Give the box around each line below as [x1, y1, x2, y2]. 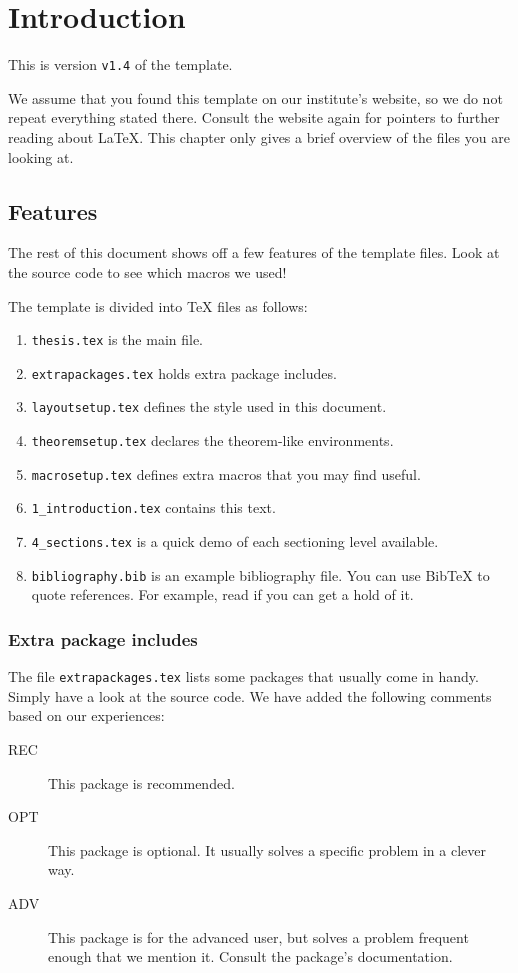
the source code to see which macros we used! [8, 261, 287, 282]
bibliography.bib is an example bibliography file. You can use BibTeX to [31, 564, 490, 585]
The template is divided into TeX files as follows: [8, 295, 308, 316]
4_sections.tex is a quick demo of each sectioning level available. [31, 531, 439, 552]
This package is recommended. [48, 772, 235, 793]
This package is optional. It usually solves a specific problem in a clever [48, 839, 487, 860]
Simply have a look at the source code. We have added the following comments [8, 685, 492, 706]
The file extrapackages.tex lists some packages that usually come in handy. [8, 666, 479, 687]
